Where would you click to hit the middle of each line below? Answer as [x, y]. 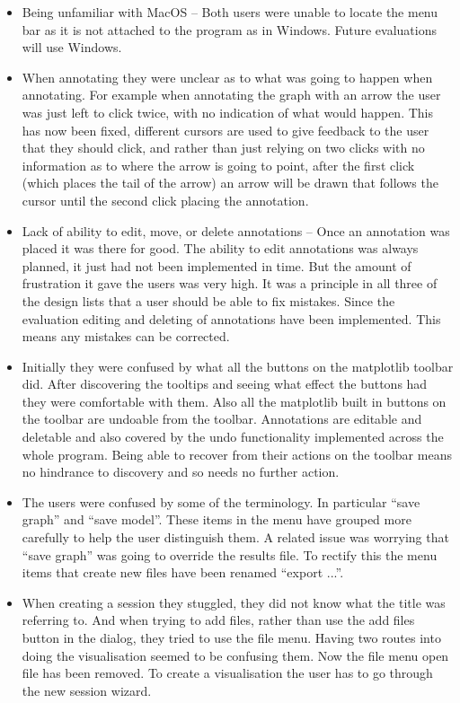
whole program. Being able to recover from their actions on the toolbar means [237, 454]
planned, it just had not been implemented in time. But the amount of [217, 265]
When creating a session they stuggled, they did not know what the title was [234, 602]
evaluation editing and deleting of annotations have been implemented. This [231, 318]
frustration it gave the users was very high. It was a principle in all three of [230, 283]
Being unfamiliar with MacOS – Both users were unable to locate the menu [230, 12]
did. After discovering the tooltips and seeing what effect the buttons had [225, 384]
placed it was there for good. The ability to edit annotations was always [220, 248]
